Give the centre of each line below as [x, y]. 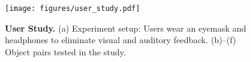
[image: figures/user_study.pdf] [72, 9]
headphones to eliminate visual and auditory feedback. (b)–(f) [121, 40]
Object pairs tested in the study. [65, 51]
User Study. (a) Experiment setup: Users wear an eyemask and [126, 28]
